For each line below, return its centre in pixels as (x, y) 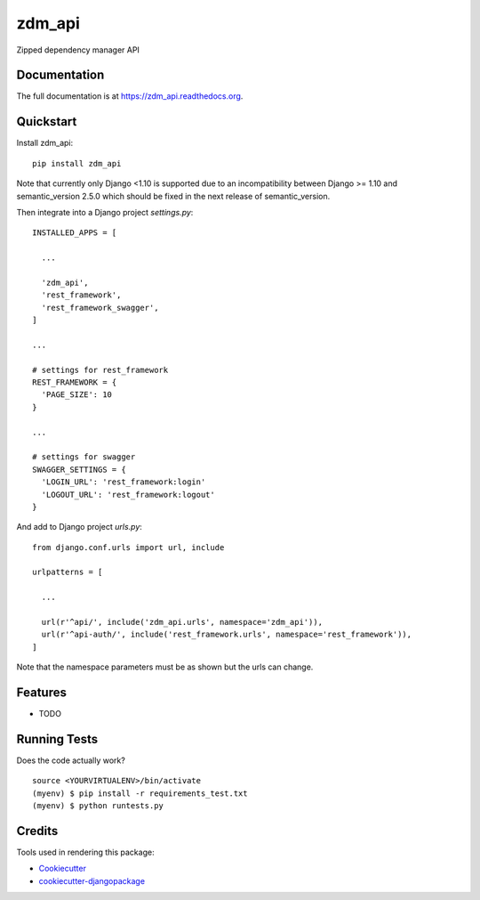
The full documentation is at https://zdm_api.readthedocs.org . (130, 96)
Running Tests (57, 739)
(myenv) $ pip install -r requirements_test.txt (140, 793)
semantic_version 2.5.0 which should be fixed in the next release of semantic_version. (173, 196)
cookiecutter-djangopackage (92, 880)
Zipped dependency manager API (78, 50)
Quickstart (47, 122)
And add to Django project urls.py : (79, 527)
